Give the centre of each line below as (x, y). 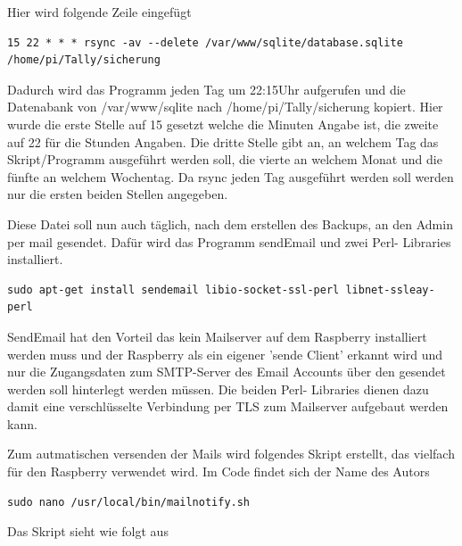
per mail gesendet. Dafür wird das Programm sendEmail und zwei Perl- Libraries (229, 241)
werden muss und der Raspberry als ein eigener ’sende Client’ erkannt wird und (225, 354)
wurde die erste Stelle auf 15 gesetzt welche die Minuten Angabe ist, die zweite (223, 124)
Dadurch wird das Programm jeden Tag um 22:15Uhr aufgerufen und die (206, 89)
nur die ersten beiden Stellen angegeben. (118, 194)
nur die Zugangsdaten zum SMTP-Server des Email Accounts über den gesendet (227, 372)
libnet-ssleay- (390, 290)
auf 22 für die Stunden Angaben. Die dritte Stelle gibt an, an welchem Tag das (223, 141)
